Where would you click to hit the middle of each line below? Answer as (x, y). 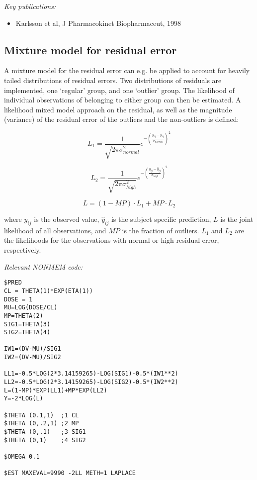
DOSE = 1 (18, 299)
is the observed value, (67, 219)
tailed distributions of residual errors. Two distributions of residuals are (113, 80)
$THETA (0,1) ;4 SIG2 (45, 440)
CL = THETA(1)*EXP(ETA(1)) (48, 291)
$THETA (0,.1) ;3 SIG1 (45, 432)
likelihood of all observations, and (55, 230)
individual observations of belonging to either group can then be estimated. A (123, 100)
